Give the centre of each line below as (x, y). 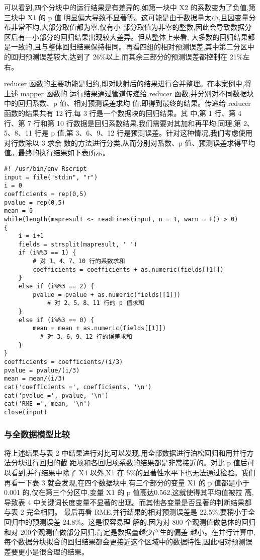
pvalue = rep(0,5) (35, 202)
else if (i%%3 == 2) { (56, 287)
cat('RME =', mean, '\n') (47, 404)
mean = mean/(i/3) (35, 379)
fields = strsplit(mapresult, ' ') (78, 244)
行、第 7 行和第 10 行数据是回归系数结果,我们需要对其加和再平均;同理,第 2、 (129, 123)
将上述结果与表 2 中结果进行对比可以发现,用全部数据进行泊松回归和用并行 (125, 452)
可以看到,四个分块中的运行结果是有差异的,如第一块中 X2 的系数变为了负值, (126, 7)
